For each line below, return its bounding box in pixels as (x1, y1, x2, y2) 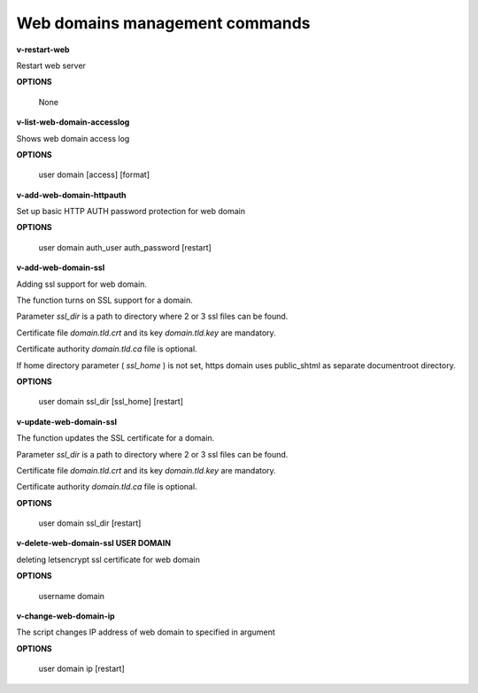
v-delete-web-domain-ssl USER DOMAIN (16, 538, 172, 549)
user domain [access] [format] (38, 169, 150, 181)
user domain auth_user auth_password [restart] (38, 242, 212, 252)
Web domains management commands (16, 13, 311, 33)
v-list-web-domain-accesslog (16, 117, 130, 127)
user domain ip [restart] (38, 664, 126, 674)
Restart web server (16, 60, 86, 71)
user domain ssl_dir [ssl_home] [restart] (38, 397, 183, 407)
